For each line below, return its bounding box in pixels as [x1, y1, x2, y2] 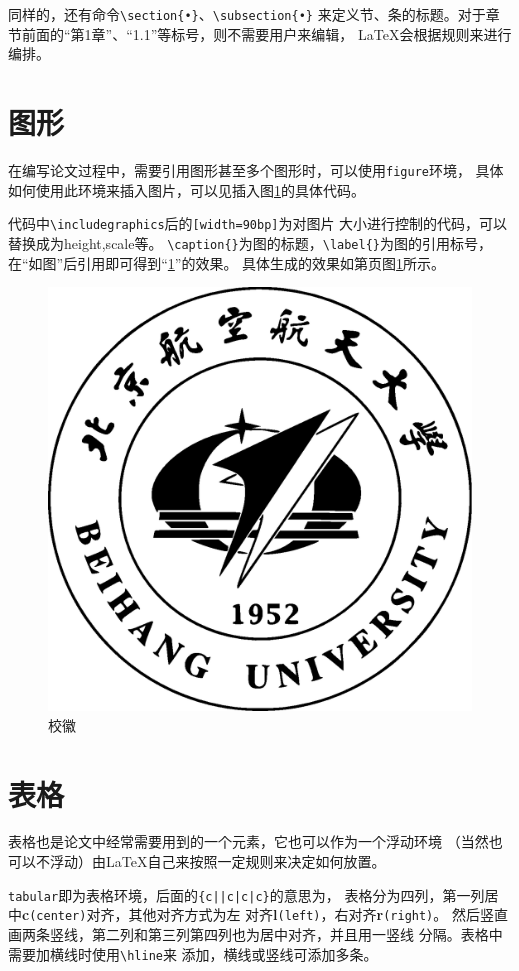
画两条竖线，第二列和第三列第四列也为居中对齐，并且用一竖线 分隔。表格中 [8, 923, 503, 944]
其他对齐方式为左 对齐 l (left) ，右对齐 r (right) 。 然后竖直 [128, 904, 508, 925]
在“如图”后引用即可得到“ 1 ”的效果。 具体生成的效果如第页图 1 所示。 [8, 252, 446, 273]
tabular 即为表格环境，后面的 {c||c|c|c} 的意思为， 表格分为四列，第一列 [8, 884, 485, 905]
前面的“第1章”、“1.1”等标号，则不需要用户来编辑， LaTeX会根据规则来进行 [21, 23, 512, 44]
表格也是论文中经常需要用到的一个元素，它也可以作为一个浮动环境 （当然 [8, 831, 489, 852]
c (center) [22, 904, 87, 925]
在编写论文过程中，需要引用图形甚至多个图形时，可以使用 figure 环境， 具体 [8, 159, 504, 180]
